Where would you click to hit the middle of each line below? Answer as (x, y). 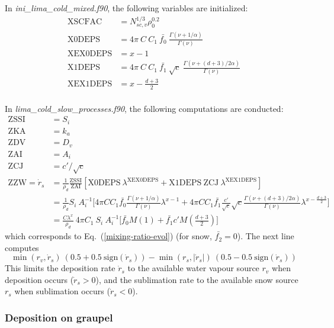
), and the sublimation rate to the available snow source (197, 279)
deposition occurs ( (39, 279)
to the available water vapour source (193, 268)
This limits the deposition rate (60, 268)
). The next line (266, 236)
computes (22, 247)
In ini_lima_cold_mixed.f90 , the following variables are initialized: (126, 8)
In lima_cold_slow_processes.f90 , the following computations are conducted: (144, 108)
